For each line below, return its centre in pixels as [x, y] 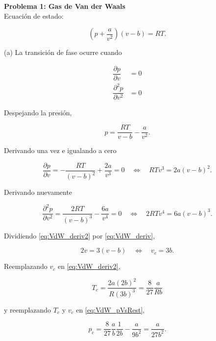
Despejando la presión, [38, 113]
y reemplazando [28, 309]
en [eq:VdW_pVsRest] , [110, 309]
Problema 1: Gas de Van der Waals [65, 6]
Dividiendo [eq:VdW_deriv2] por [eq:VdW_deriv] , [80, 235]
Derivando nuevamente [38, 192]
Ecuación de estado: [34, 15]
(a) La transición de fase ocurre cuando [63, 52]
